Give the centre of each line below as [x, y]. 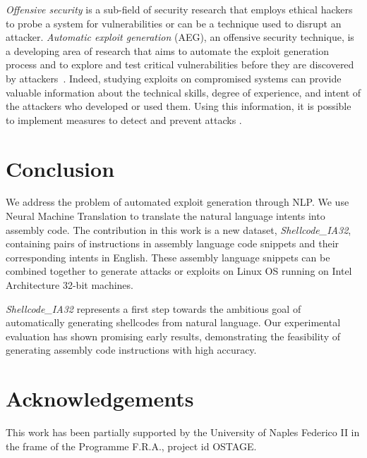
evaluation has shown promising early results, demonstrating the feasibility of [173, 336]
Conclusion [60, 168]
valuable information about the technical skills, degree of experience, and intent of [183, 92]
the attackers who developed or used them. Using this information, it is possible [179, 106]
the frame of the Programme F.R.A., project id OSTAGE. [131, 446]
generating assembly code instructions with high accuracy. [131, 350]
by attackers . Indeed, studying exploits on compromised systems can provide [174, 78]
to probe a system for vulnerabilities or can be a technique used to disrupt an [174, 23]
